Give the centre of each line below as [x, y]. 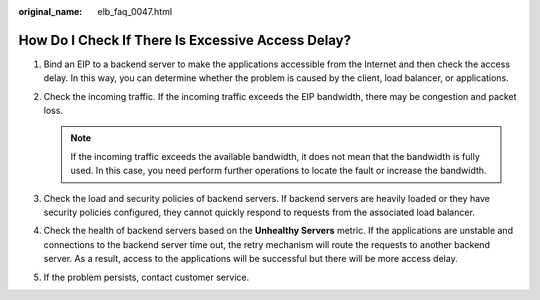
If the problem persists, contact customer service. [146, 277]
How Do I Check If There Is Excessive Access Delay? [185, 40]
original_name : [50, 11]
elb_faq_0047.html [135, 11]
